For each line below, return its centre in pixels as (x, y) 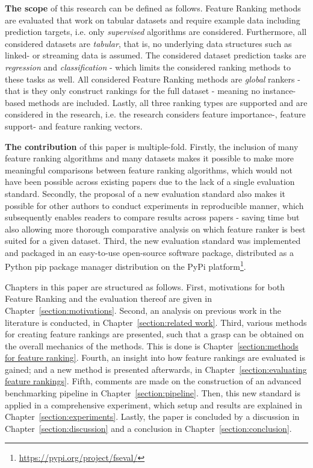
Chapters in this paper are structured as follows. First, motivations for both (145, 286)
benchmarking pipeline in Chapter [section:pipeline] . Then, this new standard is (153, 393)
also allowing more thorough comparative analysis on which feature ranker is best (155, 229)
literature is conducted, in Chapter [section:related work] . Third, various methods (156, 322)
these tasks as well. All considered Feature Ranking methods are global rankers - (153, 79)
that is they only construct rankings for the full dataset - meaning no (132, 91)
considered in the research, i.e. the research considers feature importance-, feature (155, 114)
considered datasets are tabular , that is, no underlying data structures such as (148, 43)
